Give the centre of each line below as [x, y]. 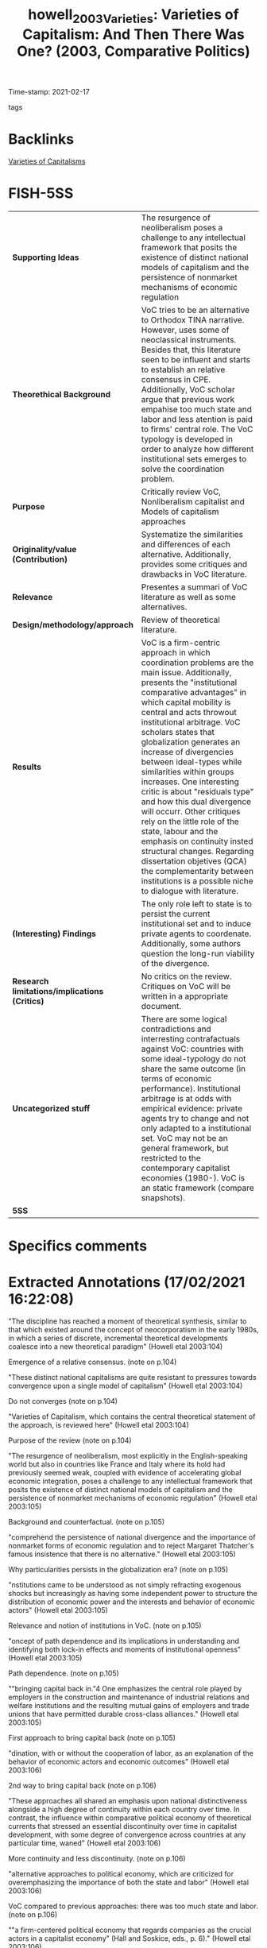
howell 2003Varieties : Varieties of [133, 16]
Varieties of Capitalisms [47, 161]
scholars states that [178, 732]
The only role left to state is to [197, 903]
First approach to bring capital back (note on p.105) [92, 1737]
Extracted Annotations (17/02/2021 [127, 1283]
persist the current [176, 914]
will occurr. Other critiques [191, 811]
